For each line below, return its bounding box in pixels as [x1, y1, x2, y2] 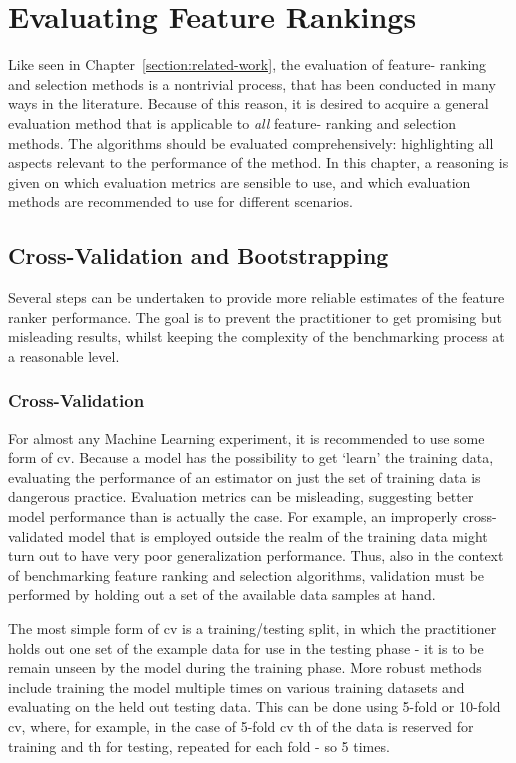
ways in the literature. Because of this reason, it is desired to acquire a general [8, 93, 489, 114]
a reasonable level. [8, 345, 120, 366]
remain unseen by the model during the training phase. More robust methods [8, 657, 482, 678]
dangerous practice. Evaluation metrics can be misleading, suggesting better [8, 486, 474, 507]
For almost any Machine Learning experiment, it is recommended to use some [8, 427, 485, 448]
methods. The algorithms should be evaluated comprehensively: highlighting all [8, 132, 494, 153]
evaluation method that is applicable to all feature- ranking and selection [8, 112, 457, 133]
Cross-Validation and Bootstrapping [8, 240, 389, 271]
